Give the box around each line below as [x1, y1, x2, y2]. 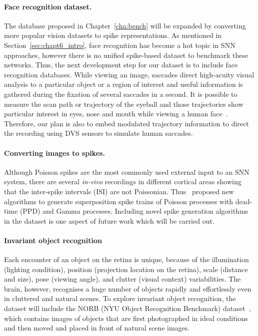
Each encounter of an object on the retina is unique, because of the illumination [4, 254, 249, 265]
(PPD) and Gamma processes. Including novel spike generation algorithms [19, 206, 248, 216]
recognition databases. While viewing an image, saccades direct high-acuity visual [4, 69, 254, 79]
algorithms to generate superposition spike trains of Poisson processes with [4, 196, 233, 206]
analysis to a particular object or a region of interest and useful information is [4, 79, 243, 89]
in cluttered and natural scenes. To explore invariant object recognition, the [4, 293, 236, 304]
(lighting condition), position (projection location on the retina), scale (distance [4, 264, 248, 274]
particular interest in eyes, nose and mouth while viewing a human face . [4, 108, 228, 119]
